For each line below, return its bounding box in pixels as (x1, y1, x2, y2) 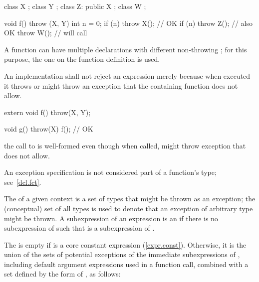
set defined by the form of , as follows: (4, 269, 121, 279)
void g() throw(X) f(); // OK (4, 124, 93, 134)
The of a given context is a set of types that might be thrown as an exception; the (4, 193, 256, 204)
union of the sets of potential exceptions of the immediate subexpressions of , (4, 249, 240, 260)
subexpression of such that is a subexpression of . (4, 223, 155, 233)
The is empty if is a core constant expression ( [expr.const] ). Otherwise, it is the (4, 239, 247, 250)
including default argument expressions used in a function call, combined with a (4, 259, 249, 269)
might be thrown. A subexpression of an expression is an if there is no (4, 213, 218, 223)
